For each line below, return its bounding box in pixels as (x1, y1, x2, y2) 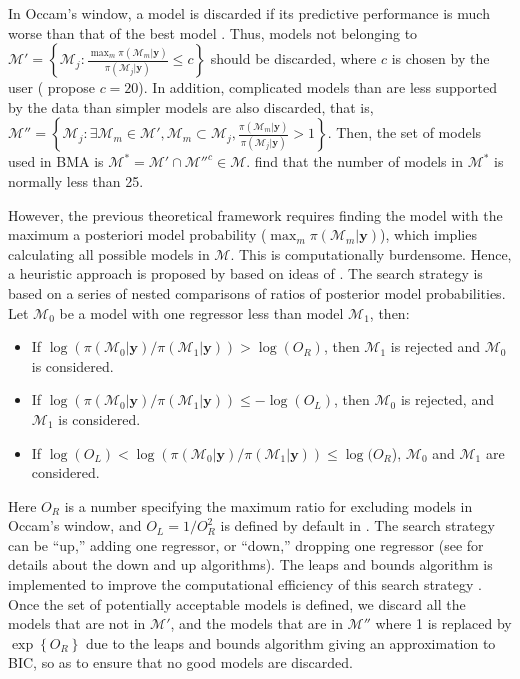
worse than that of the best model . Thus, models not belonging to (8, 22, 418, 43)
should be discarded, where (210, 48, 377, 69)
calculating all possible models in (8, 243, 210, 264)
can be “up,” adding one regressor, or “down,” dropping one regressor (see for (8, 534, 484, 555)
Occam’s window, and (8, 515, 142, 536)
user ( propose (8, 77, 95, 98)
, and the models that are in (170, 613, 343, 634)
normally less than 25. (8, 170, 144, 191)
